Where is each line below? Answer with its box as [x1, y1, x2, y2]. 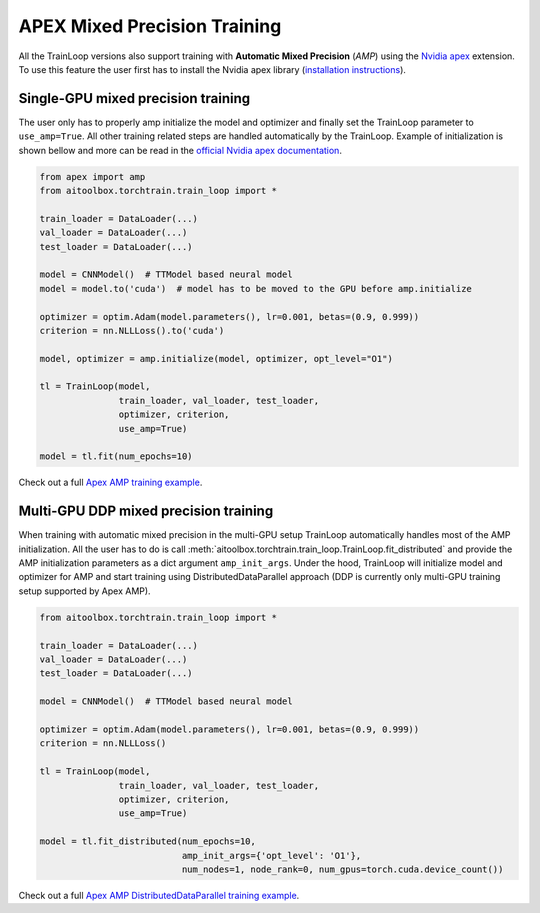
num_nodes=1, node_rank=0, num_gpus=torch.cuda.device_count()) [181, 863, 504, 875]
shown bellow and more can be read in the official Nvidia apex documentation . [18, 144, 342, 156]
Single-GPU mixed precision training [18, 90, 251, 107]
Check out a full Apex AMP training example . [18, 476, 203, 489]
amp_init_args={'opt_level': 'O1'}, [181, 850, 362, 861]
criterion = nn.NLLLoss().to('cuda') [39, 325, 225, 336]
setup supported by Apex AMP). [18, 585, 151, 597]
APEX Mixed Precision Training [18, 15, 282, 37]
